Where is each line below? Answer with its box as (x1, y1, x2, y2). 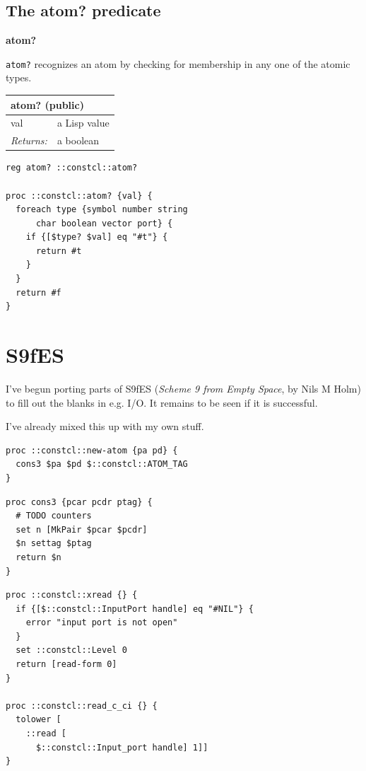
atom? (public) (11, 97, 84, 112)
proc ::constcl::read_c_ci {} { (6, 700, 158, 711)
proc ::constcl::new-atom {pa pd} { (6, 445, 178, 456)
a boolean (57, 133, 100, 148)
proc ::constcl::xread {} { (6, 590, 138, 601)
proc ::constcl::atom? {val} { (6, 190, 153, 201)
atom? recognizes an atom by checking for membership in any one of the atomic (6, 56, 350, 71)
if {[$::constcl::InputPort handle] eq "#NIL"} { (16, 603, 254, 614)
